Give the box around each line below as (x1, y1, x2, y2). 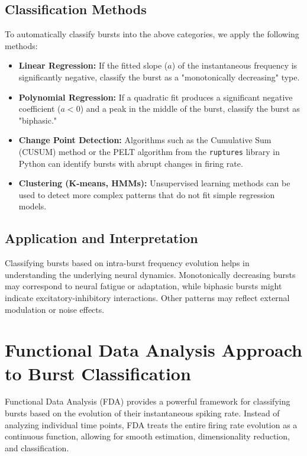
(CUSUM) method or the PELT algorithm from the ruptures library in (18, 145, 280, 157)
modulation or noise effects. (5, 303, 105, 315)
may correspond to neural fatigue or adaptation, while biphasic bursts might (5, 280, 282, 292)
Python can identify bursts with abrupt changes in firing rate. (18, 157, 243, 169)
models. (18, 200, 47, 212)
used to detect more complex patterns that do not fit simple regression (18, 188, 275, 200)
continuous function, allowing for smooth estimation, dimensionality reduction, (5, 430, 290, 442)
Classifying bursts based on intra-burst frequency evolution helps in (5, 257, 250, 269)
